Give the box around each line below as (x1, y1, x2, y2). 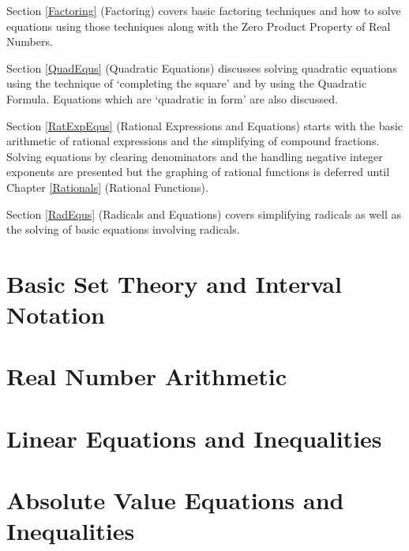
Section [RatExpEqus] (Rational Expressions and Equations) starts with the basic (6, 117, 403, 133)
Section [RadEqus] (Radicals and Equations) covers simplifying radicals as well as (6, 205, 402, 222)
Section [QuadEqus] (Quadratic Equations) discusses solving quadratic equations (6, 59, 397, 76)
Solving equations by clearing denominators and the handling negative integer (6, 148, 383, 164)
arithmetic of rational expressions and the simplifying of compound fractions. (6, 133, 380, 149)
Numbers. (6, 33, 53, 50)
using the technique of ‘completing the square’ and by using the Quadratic (6, 75, 367, 92)
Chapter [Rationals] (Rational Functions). (6, 178, 208, 195)
